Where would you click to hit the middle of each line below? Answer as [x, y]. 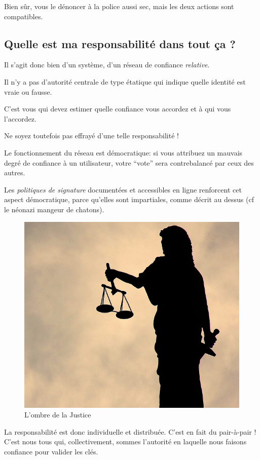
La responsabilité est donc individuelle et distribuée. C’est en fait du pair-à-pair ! [130, 431]
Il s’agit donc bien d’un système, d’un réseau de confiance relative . [107, 65]
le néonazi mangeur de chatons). [54, 209]
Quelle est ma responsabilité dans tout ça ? [120, 43]
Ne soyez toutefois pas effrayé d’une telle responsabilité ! [91, 136]
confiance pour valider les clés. [51, 451]
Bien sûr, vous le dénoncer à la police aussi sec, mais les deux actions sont [119, 6]
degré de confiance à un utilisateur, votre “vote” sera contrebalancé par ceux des [129, 162]
